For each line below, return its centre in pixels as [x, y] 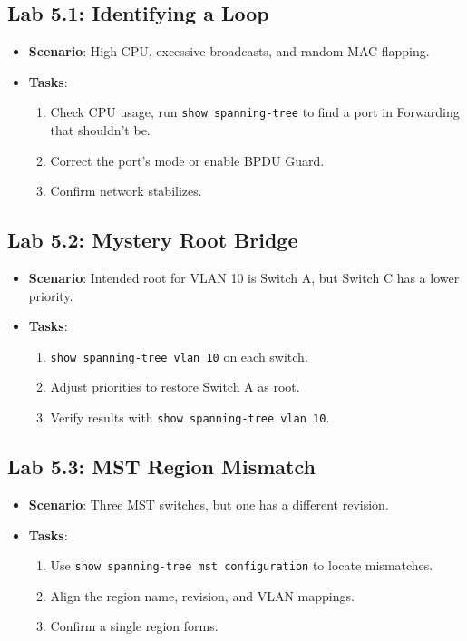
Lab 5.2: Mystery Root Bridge [153, 240]
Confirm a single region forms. [134, 626]
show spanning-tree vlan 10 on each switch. [179, 356]
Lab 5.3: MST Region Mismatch [161, 466]
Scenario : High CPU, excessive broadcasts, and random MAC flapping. [229, 51]
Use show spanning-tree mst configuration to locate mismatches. [242, 565]
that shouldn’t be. [100, 130]
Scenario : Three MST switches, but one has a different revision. [209, 504]
